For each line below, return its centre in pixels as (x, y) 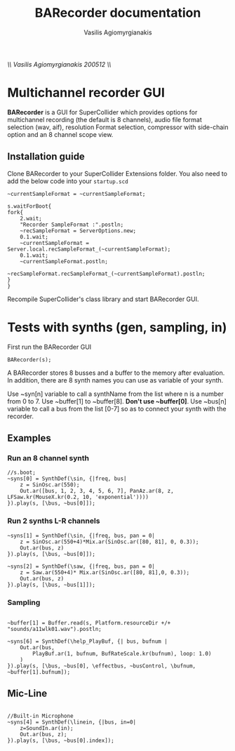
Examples (29, 438)
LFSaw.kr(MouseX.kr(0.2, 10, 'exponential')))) (78, 497)
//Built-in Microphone (40, 716)
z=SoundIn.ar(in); (47, 728)
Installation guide (46, 157)
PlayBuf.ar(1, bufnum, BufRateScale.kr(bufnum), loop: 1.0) (122, 653)
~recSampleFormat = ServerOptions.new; (78, 231)
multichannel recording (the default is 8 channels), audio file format (105, 119)
